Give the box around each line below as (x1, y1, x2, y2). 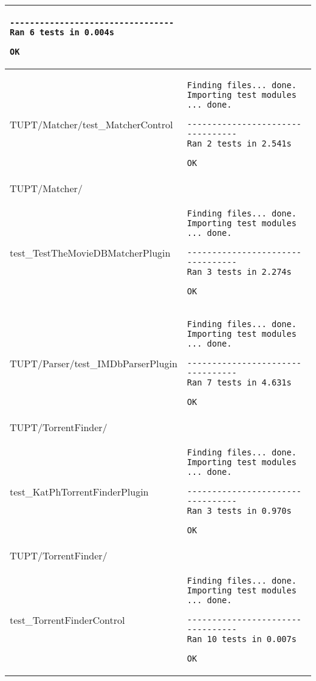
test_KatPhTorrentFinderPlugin (10, 484, 149, 499)
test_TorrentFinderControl (10, 612, 125, 627)
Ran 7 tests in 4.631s (187, 378, 292, 387)
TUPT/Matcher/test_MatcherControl (10, 117, 173, 131)
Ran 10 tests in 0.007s (187, 634, 297, 644)
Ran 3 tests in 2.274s (187, 267, 292, 277)
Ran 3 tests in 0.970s (187, 506, 292, 516)
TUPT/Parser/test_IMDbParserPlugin (10, 356, 177, 370)
